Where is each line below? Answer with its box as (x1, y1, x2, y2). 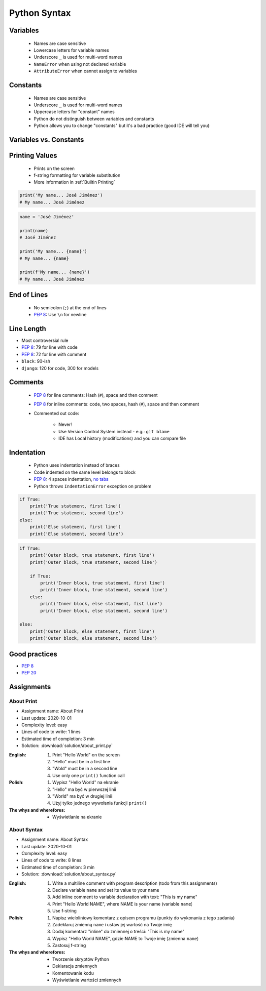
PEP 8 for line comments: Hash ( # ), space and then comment (33, 392, 158, 398)
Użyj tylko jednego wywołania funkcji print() (52, 800, 147, 806)
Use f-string (52, 908, 77, 914)
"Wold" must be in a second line (52, 766, 118, 772)
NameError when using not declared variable (33, 61, 127, 67)
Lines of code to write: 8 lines (21, 857, 82, 863)
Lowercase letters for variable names (33, 47, 109, 53)
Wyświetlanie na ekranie (52, 814, 102, 820)
